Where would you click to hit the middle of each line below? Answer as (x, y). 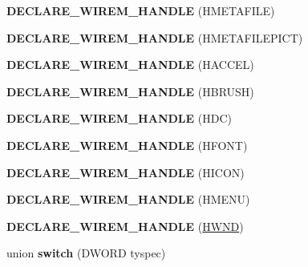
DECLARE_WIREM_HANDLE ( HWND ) (125, 226)
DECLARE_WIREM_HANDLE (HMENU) (128, 199)
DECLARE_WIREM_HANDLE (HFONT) (127, 145)
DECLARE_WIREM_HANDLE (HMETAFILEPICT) (155, 37)
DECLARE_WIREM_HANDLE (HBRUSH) (130, 91)
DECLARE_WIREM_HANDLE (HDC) (119, 118)
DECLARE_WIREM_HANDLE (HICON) (126, 172)
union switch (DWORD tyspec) (86, 253)
